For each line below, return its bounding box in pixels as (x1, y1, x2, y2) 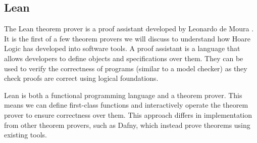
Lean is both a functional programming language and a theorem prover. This (4, 89, 242, 100)
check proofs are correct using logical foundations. (4, 73, 159, 83)
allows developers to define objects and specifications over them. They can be (4, 53, 243, 63)
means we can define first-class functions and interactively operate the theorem (4, 100, 248, 110)
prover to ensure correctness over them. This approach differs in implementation (4, 109, 252, 120)
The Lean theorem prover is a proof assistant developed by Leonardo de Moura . (4, 23, 254, 34)
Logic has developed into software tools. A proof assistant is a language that (4, 43, 240, 54)
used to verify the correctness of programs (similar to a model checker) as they (4, 63, 247, 73)
